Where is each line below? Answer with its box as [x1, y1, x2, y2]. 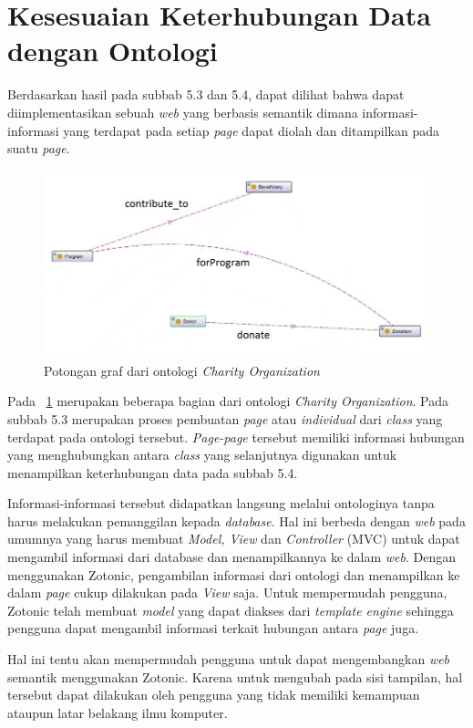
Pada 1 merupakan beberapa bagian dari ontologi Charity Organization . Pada [7, 391, 449, 411]
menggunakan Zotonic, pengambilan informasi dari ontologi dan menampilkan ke [7, 565, 460, 584]
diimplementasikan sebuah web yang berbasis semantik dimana [7, 102, 358, 121]
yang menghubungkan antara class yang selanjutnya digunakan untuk [7, 445, 397, 464]
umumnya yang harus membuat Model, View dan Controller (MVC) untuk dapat [7, 529, 460, 548]
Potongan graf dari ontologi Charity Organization [44, 360, 320, 380]
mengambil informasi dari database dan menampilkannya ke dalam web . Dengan [7, 547, 457, 567]
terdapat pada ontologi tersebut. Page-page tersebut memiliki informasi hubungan [7, 427, 465, 446]
